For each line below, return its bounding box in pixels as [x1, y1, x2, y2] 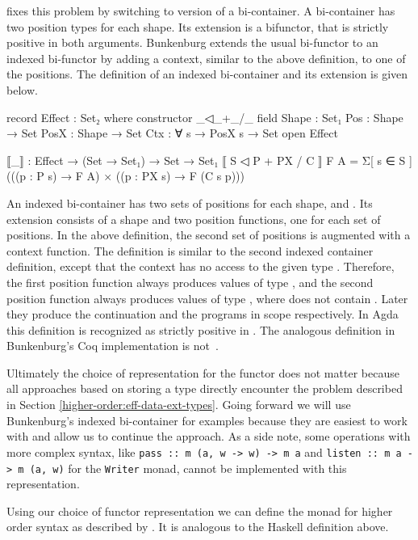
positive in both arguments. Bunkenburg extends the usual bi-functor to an [6, 34, 378, 51]
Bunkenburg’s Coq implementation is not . [6, 337, 219, 354]
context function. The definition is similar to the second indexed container [6, 242, 374, 259]
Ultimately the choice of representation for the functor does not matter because [6, 364, 399, 381]
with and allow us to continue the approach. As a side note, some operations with [6, 428, 411, 445]
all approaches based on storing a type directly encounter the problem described [6, 380, 403, 397]
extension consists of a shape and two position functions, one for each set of [6, 210, 381, 227]
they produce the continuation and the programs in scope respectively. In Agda [6, 306, 399, 323]
